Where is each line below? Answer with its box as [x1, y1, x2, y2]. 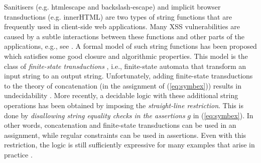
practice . [4, 149, 33, 159]
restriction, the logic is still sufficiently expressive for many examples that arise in [4, 139, 255, 150]
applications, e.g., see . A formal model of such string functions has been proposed [4, 41, 257, 51]
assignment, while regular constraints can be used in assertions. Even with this [4, 129, 246, 140]
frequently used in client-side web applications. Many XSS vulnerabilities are [4, 21, 240, 32]
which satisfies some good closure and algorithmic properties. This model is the [4, 50, 248, 61]
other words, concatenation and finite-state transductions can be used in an [4, 120, 236, 130]
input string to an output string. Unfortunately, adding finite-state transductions [4, 70, 253, 81]
